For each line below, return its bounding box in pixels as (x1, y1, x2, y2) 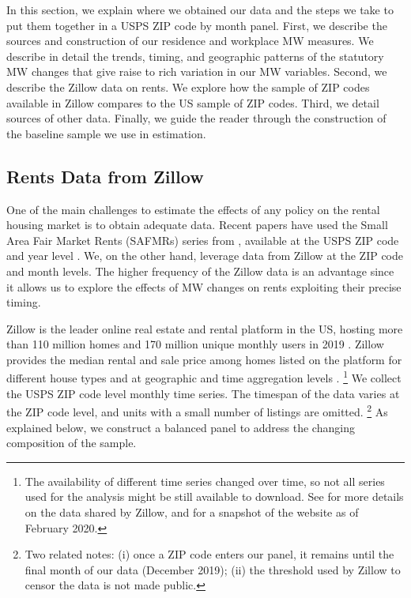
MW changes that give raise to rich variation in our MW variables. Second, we (6, 63, 387, 80)
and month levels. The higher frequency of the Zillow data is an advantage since (6, 262, 394, 279)
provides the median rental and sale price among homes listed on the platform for (6, 351, 402, 367)
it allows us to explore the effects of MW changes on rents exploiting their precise (6, 278, 402, 295)
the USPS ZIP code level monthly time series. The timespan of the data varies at (6, 385, 400, 401)
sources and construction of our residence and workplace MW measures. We (6, 32, 374, 49)
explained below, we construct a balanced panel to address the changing (6, 419, 355, 435)
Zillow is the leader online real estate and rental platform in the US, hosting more (6, 320, 403, 337)
